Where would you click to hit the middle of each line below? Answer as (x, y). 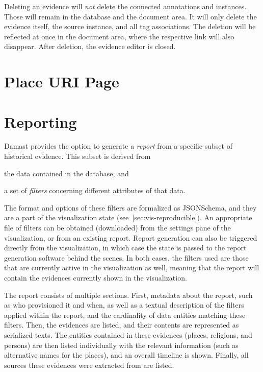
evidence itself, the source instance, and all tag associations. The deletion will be (130, 26)
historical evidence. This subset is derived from (77, 156)
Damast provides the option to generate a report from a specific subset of (118, 146)
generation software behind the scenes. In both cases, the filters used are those (126, 257)
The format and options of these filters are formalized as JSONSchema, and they (130, 207)
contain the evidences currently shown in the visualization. (96, 277)
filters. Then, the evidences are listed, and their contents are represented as (122, 325)
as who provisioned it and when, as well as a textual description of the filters (124, 305)
